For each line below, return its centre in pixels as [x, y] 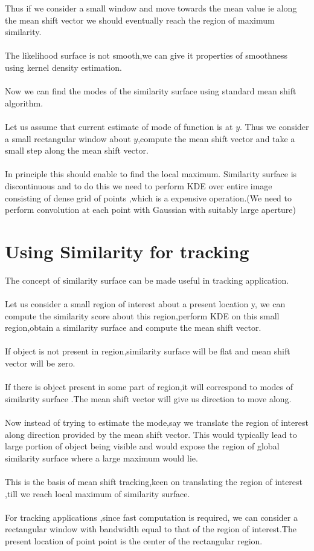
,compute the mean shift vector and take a [216, 138]
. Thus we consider [274, 126]
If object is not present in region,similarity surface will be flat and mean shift [148, 351]
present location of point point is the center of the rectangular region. [134, 540]
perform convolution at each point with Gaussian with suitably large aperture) [151, 210]
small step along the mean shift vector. [77, 150]
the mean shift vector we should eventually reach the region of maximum [140, 20]
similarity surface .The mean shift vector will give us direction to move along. [148, 398]
